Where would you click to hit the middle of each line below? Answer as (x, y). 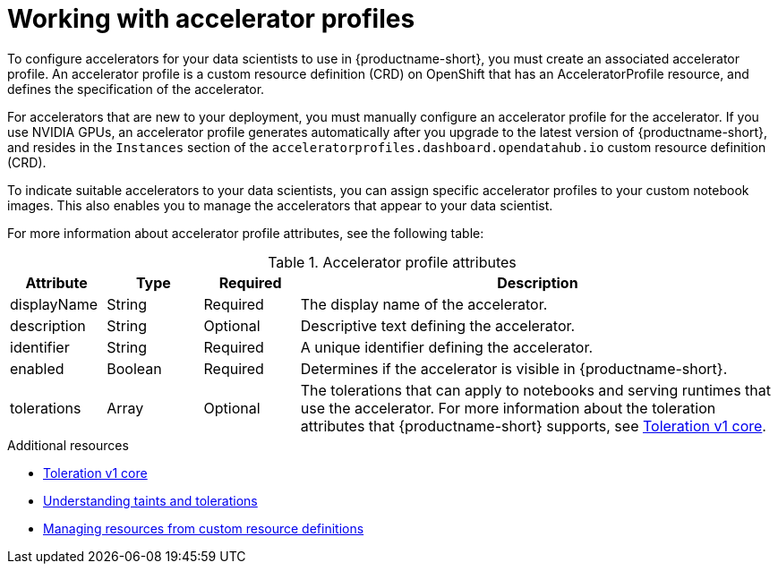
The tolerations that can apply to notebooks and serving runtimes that (536, 390)
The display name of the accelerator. (424, 304)
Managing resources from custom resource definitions (204, 528)
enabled (37, 368)
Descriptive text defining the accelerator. (438, 325)
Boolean (134, 368)
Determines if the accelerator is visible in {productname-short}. (514, 368)
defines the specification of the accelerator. (136, 89)
